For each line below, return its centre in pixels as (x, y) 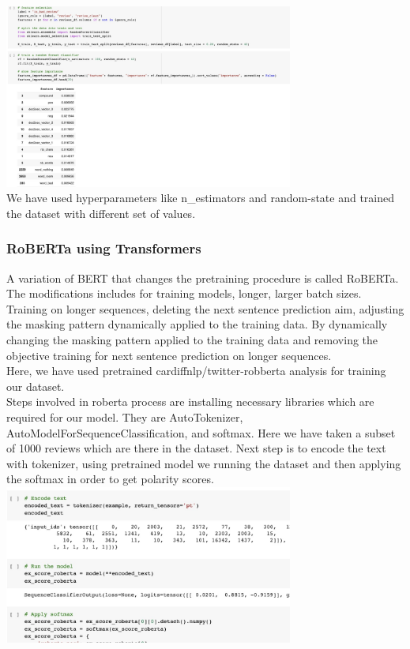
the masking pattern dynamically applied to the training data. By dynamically (197, 324)
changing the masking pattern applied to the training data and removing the (192, 339)
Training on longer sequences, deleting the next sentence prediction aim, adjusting (205, 308)
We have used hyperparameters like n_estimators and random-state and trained (201, 198)
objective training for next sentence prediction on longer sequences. (169, 355)
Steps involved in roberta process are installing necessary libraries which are (190, 401)
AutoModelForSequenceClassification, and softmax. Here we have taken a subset (201, 432)
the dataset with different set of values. (101, 213)
